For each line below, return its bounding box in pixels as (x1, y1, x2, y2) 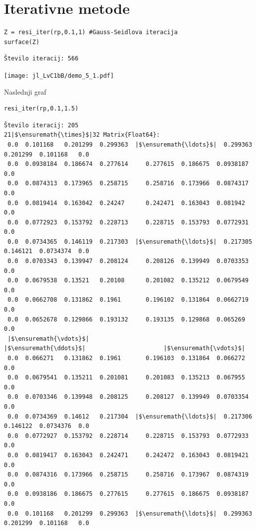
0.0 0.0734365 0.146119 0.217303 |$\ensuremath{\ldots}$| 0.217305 (7, 238, 253, 245)
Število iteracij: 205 (4, 121, 79, 129)
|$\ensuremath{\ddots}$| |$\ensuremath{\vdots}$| (4, 345, 245, 352)
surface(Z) (4, 38, 40, 46)
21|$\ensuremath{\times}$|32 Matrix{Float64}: (4, 131, 160, 139)
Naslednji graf (4, 86, 47, 97)
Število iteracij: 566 (4, 55, 79, 62)
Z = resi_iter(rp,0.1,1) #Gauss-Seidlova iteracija (4, 29, 178, 36)
